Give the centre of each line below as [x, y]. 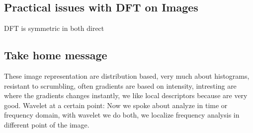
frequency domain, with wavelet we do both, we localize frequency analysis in [122, 115]
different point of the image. [47, 124]
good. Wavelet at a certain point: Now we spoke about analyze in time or [116, 105]
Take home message [56, 55]
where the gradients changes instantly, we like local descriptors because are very [126, 95]
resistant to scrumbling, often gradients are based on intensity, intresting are [120, 85]
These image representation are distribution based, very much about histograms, [127, 76]
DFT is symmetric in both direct [54, 28]
